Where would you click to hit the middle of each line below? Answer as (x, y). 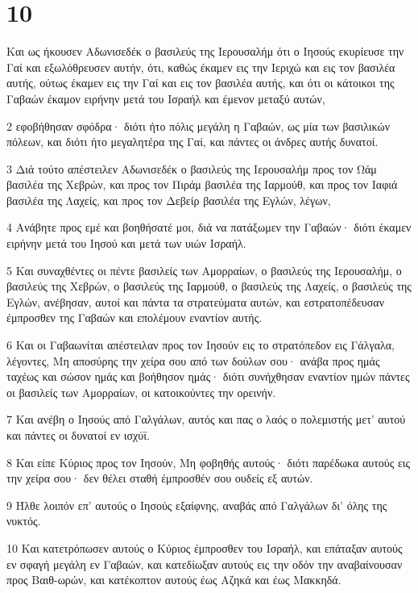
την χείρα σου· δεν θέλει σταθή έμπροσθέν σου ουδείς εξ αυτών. (160, 478)
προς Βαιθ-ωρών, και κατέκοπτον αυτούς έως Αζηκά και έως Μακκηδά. (174, 580)
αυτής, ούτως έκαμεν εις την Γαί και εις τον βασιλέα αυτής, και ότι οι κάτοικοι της (201, 83)
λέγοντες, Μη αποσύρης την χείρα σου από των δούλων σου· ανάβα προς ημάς (193, 360)
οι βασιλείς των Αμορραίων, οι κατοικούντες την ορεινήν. (141, 392)
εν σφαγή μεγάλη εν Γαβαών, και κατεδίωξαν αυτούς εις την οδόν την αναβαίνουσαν (205, 564)
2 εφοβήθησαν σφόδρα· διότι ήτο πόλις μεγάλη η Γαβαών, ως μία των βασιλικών (199, 125)
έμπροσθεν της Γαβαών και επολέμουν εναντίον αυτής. (135, 317)
